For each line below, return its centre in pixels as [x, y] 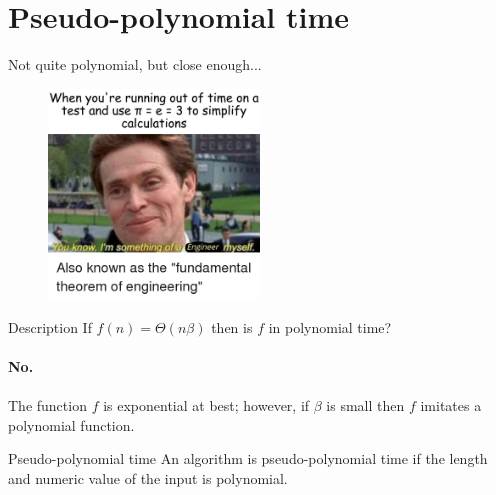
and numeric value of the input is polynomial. [148, 477]
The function [47, 404]
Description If [50, 326]
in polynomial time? [330, 326]
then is [232, 326]
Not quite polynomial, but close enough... [135, 64]
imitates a [451, 404]
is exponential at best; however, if [206, 404]
